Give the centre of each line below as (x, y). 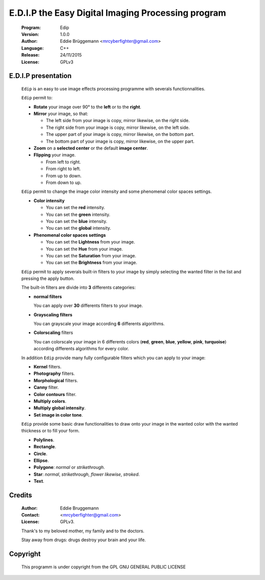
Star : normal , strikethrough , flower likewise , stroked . (87, 474)
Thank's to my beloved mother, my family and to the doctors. (83, 531)
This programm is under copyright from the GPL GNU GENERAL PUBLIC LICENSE (104, 567)
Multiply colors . (50, 401)
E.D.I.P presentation (40, 76)
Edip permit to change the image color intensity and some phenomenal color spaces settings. (117, 191)
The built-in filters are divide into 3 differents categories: (79, 287)
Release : (30, 55)
